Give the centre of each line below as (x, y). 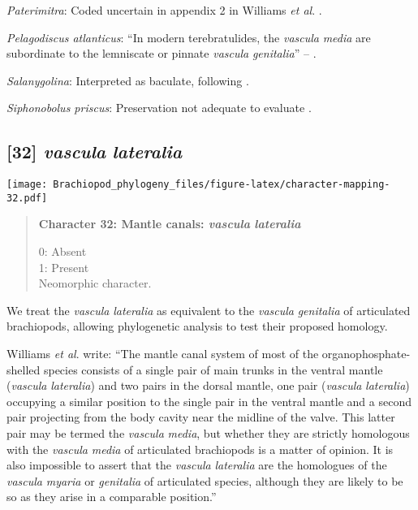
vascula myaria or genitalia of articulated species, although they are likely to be (205, 480)
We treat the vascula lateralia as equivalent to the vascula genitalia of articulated (209, 310)
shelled (24, 369)
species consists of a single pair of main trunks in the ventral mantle (213, 369)
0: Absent (62, 251)
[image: (27, 185)
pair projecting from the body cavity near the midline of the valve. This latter (201, 417)
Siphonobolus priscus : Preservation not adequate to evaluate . (159, 108)
